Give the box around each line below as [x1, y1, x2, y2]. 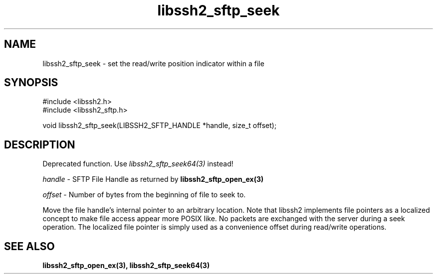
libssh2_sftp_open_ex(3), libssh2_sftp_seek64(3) [42, 261, 210, 270]
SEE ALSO [4, 240, 55, 253]
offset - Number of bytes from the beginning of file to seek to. [42, 190, 246, 199]
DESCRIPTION [4, 138, 75, 151]
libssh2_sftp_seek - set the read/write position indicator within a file [42, 59, 264, 68]
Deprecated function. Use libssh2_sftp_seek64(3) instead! [42, 159, 233, 168]
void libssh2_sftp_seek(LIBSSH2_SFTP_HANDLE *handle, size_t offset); [42, 121, 277, 130]
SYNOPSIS [4, 76, 58, 89]
